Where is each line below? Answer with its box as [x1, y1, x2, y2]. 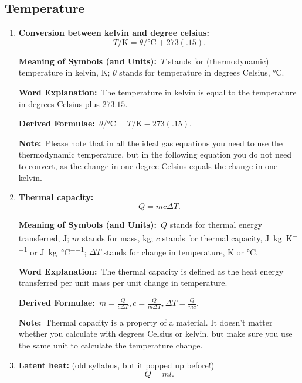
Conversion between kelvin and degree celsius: [18, 26, 210, 39]
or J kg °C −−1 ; [30, 244, 87, 258]
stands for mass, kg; [82, 231, 154, 244]
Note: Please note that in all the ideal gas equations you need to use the [18, 136, 283, 149]
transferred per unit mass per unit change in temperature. [18, 276, 228, 289]
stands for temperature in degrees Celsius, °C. [119, 66, 284, 78]
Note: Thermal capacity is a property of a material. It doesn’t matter [18, 316, 273, 328]
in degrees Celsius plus [18, 97, 100, 110]
